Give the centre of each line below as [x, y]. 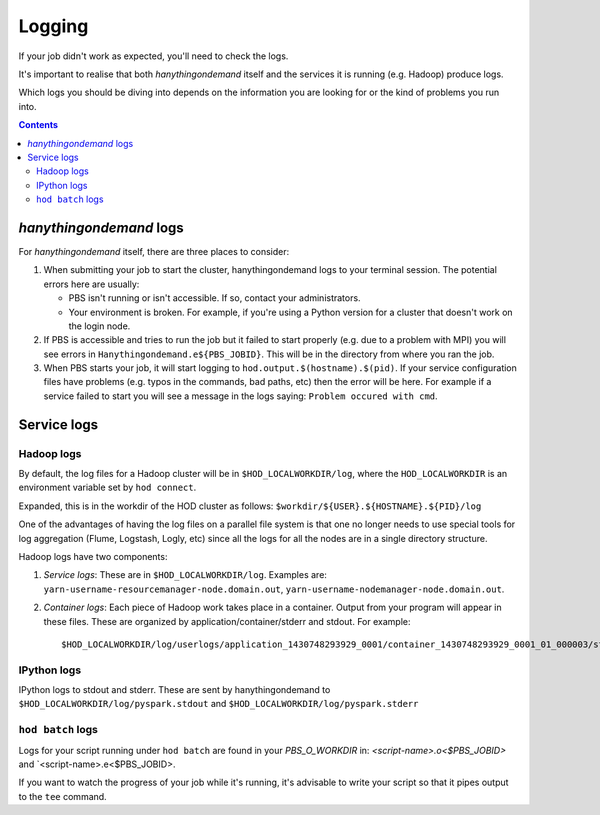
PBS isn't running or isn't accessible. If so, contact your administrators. [214, 298]
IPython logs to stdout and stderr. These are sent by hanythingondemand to [174, 690]
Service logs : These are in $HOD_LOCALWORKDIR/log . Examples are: [185, 575]
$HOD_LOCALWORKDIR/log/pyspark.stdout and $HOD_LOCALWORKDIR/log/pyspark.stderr [218, 704]
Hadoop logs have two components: [93, 556]
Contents [38, 125]
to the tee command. [62, 796]
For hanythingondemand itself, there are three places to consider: [154, 251]
